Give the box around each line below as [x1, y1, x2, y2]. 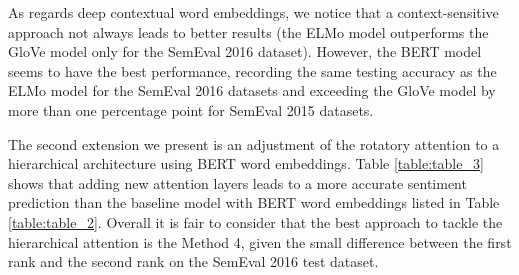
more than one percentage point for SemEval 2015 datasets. [8, 99, 374, 120]
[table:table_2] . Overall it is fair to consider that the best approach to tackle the [8, 211, 503, 232]
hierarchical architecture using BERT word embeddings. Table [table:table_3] [8, 153, 484, 174]
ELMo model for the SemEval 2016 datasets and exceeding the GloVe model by [8, 80, 496, 101]
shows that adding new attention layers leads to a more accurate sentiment [8, 172, 467, 193]
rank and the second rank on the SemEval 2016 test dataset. [8, 251, 379, 272]
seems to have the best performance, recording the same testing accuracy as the [8, 60, 497, 81]
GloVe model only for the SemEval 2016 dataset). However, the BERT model [8, 41, 482, 62]
